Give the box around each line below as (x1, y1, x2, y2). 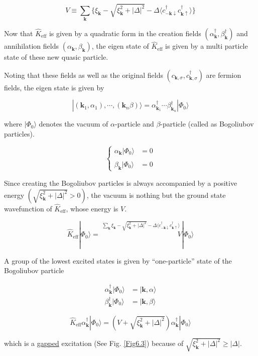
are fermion (206, 69, 241, 80)
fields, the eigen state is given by (4, 82, 104, 92)
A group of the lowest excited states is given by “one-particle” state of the (4, 255, 232, 266)
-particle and (114, 118, 154, 129)
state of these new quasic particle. (4, 52, 108, 62)
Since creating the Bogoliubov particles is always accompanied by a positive (4, 177, 237, 188)
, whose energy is (66, 203, 118, 213)
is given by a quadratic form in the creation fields (49, 28, 201, 38)
